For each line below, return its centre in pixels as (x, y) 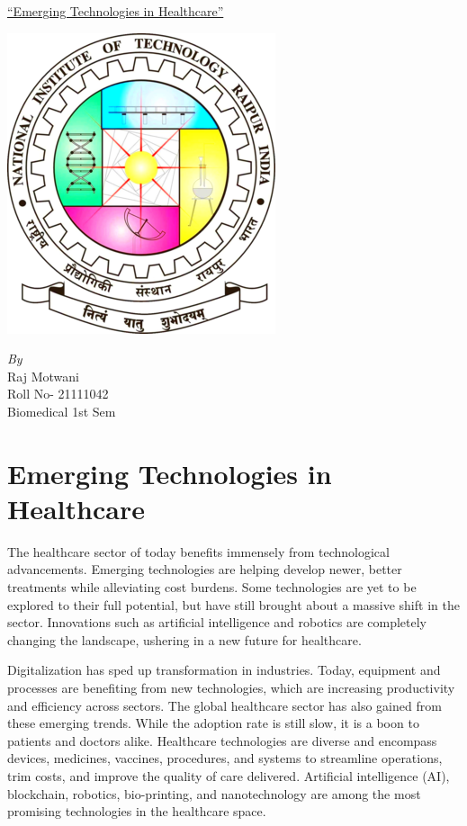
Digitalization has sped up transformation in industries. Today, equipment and (224, 670)
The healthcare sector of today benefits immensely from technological (198, 551)
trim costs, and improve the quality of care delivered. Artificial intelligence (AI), (229, 776)
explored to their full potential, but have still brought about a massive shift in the (233, 604)
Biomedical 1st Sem (62, 411)
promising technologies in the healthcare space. (137, 811)
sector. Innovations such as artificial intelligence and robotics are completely (217, 622)
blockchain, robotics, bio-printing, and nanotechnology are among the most (214, 793)
